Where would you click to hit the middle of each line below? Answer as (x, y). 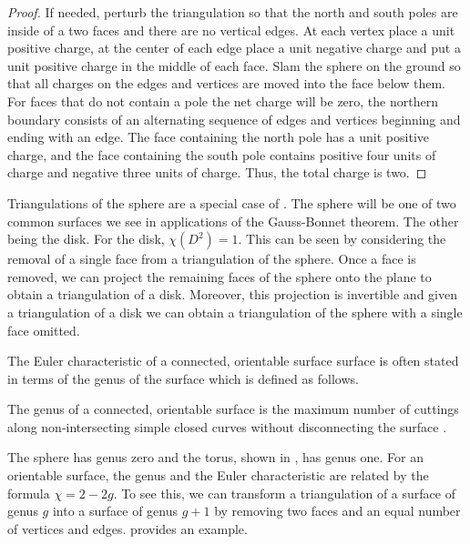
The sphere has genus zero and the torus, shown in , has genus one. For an (216, 457)
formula (29, 493)
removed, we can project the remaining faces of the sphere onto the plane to (220, 276)
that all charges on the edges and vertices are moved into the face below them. (226, 83)
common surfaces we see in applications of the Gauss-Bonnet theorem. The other (233, 221)
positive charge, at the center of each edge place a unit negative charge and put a (234, 48)
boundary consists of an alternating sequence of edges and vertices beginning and (234, 119)
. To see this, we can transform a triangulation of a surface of (284, 493)
